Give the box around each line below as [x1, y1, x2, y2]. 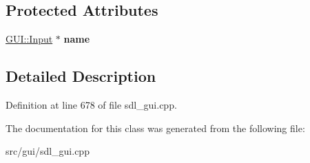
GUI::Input [6, 32, 53, 46]
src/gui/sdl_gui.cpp [6, 144, 90, 158]
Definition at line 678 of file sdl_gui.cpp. [6, 98, 177, 111]
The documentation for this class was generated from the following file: [6, 120, 305, 135]
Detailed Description [6, 65, 156, 87]
